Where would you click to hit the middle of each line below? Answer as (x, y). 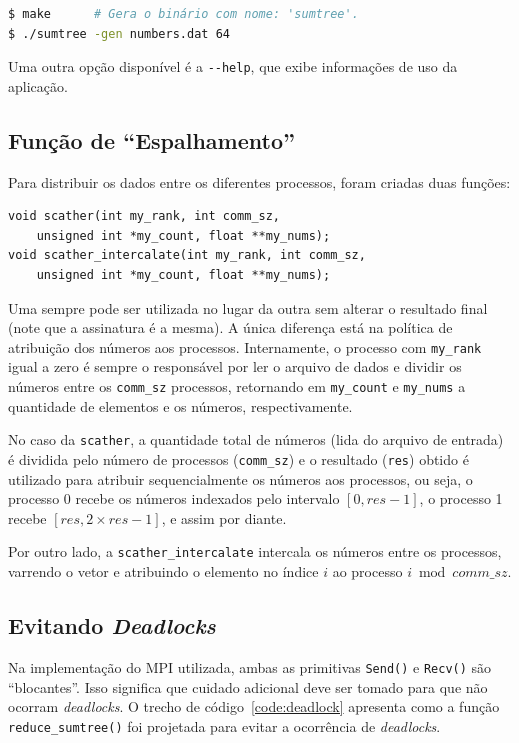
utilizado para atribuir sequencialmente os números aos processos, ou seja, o (240, 478)
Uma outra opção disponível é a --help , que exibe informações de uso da (233, 66)
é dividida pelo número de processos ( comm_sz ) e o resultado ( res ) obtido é (238, 458)
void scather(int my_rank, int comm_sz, (144, 216)
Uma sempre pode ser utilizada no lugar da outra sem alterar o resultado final (248, 307)
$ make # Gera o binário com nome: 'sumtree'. (183, 14)
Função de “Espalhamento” (151, 139)
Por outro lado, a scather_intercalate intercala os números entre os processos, (255, 551)
